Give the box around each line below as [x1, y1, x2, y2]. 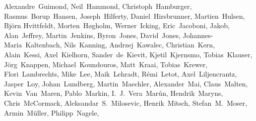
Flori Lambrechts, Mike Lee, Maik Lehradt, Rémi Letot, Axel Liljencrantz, [4, 69, 237, 79]
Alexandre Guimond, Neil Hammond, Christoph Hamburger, [4, 1, 192, 11]
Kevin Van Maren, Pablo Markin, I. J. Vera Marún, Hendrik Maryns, [4, 88, 223, 98]
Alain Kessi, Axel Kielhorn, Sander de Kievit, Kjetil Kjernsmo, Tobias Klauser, [4, 49, 253, 59]
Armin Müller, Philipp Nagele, [4, 107, 99, 118]
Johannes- [183, 30, 213, 40]
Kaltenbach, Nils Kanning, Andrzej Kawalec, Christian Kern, [25, 40, 215, 50]
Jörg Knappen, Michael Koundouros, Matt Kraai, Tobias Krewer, [4, 59, 208, 69]
